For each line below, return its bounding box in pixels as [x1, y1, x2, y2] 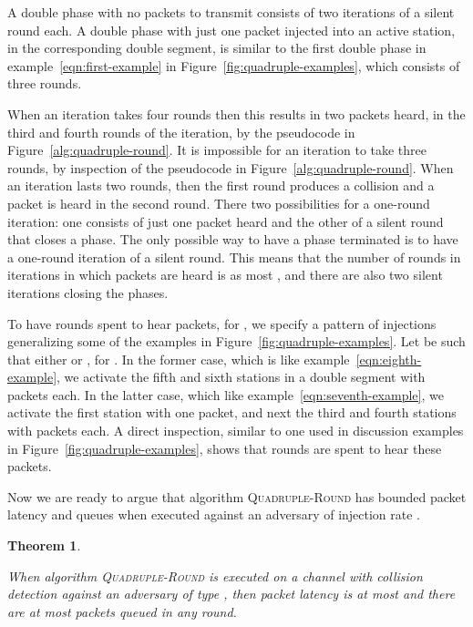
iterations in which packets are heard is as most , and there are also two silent [7, 265, 443, 284]
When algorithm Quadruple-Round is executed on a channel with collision [7, 566, 423, 585]
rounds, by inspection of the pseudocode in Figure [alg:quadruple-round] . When [7, 158, 454, 177]
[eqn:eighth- [355, 349, 422, 368]
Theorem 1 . [7, 536, 81, 555]
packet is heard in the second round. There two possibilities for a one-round [7, 193, 430, 212]
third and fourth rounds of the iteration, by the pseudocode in [7, 122, 355, 141]
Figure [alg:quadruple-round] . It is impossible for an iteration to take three [7, 140, 427, 159]
